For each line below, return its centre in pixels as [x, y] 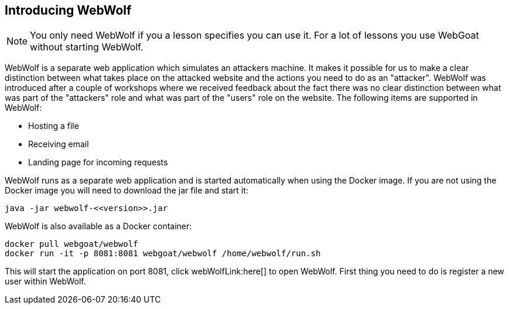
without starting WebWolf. [87, 47]
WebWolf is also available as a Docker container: [98, 226]
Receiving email [59, 144]
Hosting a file [54, 126]
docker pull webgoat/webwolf [71, 244]
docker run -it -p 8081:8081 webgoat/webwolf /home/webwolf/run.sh [163, 254]
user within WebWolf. [45, 281]
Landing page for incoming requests [98, 162]
